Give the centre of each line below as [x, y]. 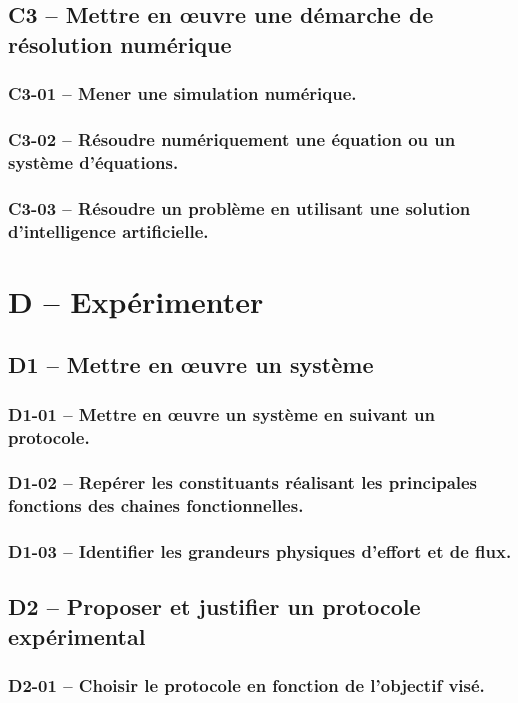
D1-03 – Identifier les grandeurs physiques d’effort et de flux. [260, 551]
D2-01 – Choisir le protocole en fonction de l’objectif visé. [246, 685]
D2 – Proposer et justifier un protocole [214, 606]
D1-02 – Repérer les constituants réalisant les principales [243, 482]
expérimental [77, 635]
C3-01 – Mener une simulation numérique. [182, 93]
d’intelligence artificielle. [108, 230]
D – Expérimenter [136, 300]
